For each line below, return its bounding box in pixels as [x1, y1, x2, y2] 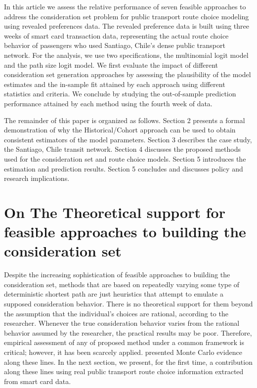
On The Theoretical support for [4, 202, 225, 222]
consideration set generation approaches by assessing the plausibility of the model [4, 69, 251, 80]
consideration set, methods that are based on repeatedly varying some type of [4, 279, 240, 289]
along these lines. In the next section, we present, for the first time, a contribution [4, 356, 253, 367]
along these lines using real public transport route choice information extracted [4, 366, 244, 377]
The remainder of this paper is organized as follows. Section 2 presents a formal [4, 115, 245, 125]
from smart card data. [4, 376, 71, 386]
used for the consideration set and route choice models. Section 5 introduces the [4, 153, 246, 164]
